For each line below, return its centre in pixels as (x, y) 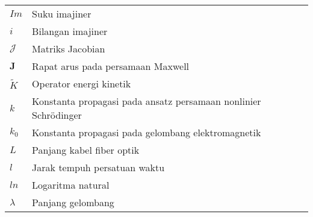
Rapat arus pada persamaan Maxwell (111, 66)
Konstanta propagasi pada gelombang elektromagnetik (147, 132)
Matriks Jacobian (69, 49)
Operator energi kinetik (82, 83)
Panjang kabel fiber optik (86, 150)
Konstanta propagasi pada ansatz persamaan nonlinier (147, 101)
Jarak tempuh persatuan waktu (98, 167)
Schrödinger (57, 115)
